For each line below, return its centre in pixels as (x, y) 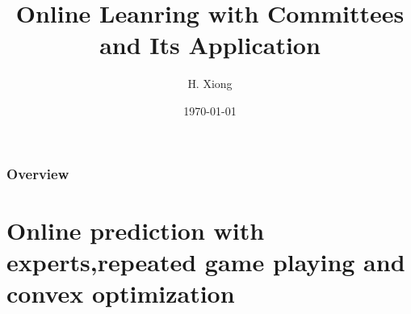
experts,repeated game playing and (206, 261)
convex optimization (121, 293)
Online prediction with (136, 230)
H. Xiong (210, 84)
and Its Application (210, 45)
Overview (38, 173)
